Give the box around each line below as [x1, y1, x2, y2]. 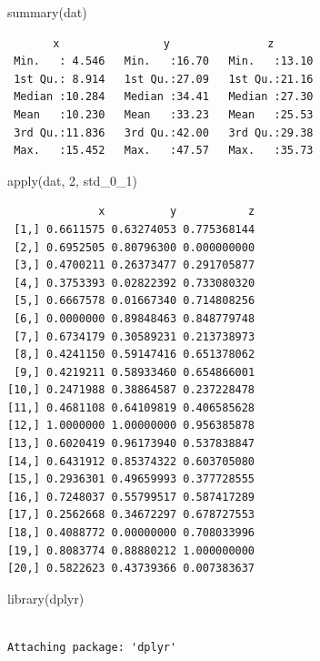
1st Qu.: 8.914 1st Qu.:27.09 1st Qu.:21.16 [14, 72, 314, 86]
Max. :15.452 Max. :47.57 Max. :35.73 [14, 144, 314, 158]
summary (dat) [7, 3, 87, 21]
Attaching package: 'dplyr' [7, 641, 177, 654]
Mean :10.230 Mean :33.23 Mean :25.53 [14, 107, 314, 121]
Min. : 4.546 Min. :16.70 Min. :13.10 [14, 55, 314, 68]
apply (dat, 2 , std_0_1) [7, 170, 137, 189]
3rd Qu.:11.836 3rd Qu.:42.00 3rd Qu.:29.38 [14, 126, 314, 139]
